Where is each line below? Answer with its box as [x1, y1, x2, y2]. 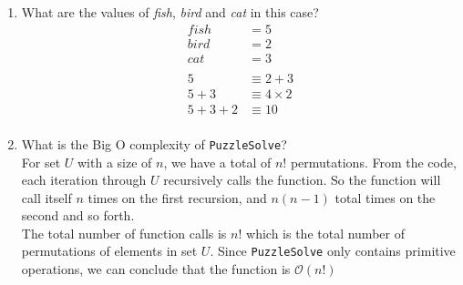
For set [21, 152, 61, 171]
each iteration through [21, 170, 147, 189]
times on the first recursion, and [87, 188, 267, 207]
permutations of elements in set [21, 241, 198, 260]
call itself [21, 188, 72, 207]
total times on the [334, 188, 436, 207]
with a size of [77, 152, 152, 171]
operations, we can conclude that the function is [21, 260, 291, 279]
